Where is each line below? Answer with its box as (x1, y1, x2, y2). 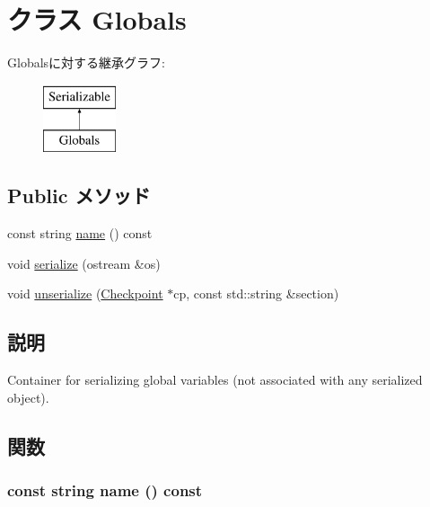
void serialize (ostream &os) (7, 253, 161, 272)
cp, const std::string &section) (173, 284, 339, 303)
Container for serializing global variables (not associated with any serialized (7, 370, 423, 389)
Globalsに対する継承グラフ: (7, 53, 165, 72)
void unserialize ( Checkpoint (7, 284, 163, 303)
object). (7, 387, 49, 406)
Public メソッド (7, 182, 151, 209)
